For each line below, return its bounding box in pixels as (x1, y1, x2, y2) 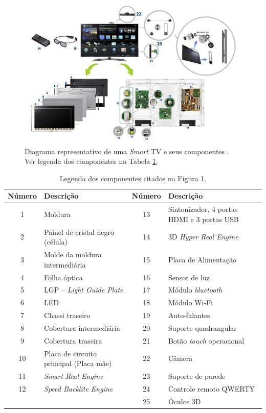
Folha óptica (44, 272, 83, 282)
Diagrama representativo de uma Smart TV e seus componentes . (25, 145, 229, 156)
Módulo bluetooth (168, 284, 223, 295)
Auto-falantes (168, 310, 210, 321)
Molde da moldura (44, 249, 102, 260)
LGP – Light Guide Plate (44, 284, 123, 295)
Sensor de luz (168, 272, 210, 282)
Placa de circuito (44, 348, 97, 358)
